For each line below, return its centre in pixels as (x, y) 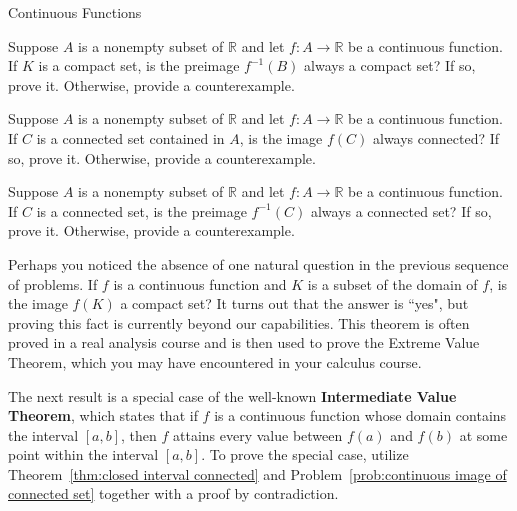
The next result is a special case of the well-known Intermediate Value (232, 395)
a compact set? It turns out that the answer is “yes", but (294, 303)
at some (483, 434)
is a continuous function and (200, 283)
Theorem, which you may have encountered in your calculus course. (215, 361)
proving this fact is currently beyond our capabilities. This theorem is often (239, 322)
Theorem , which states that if (103, 415)
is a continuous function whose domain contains (360, 415)
